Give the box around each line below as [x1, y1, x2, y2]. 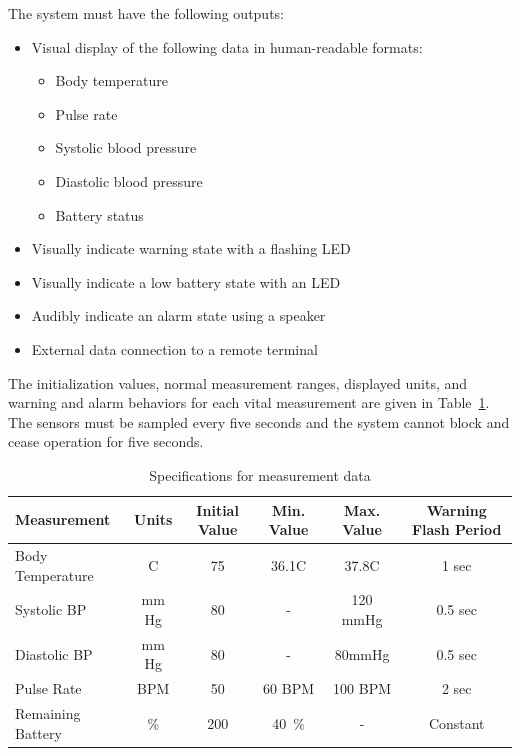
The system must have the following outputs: [8, 3, 285, 23]
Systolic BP [15, 599, 87, 620]
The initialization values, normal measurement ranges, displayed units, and [8, 372, 468, 393]
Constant [428, 712, 485, 733]
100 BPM [333, 678, 392, 699]
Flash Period [411, 519, 502, 540]
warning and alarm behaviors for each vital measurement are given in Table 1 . [8, 392, 490, 413]
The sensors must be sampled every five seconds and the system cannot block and [8, 411, 510, 432]
